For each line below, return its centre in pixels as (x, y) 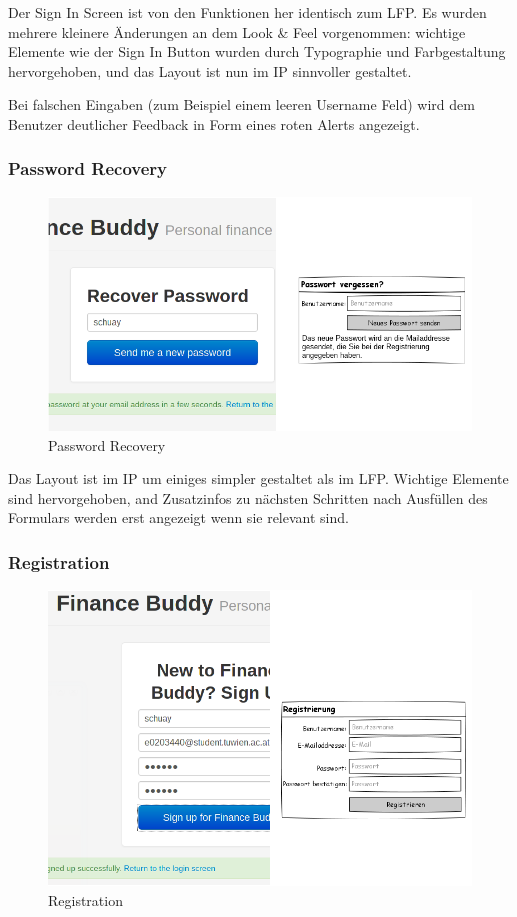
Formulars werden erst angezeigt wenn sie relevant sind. (178, 517)
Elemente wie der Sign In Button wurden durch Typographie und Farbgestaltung (257, 51)
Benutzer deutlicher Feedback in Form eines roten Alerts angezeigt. (214, 123)
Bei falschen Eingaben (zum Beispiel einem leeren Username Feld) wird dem (241, 104)
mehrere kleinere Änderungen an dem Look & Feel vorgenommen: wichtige (237, 31)
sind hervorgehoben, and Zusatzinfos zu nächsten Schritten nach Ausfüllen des (248, 497)
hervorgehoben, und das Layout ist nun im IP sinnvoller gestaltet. (210, 70)
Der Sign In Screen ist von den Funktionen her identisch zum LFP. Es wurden (247, 12)
